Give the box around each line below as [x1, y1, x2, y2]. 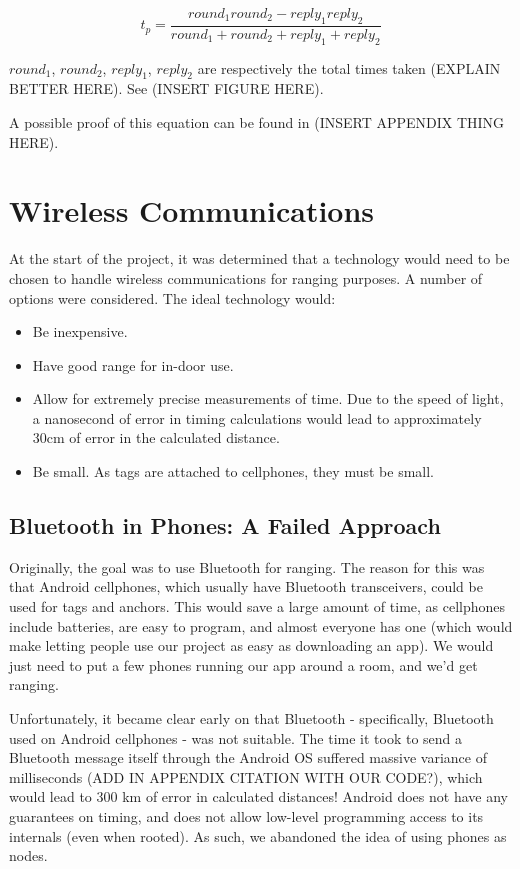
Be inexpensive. [32, 321, 128, 342]
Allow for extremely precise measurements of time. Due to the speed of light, [32, 388, 504, 409]
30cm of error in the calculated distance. [32, 427, 280, 448]
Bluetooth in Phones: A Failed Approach [9, 510, 441, 541]
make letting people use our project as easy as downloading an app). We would [9, 635, 494, 656]
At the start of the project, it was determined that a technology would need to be [9, 248, 510, 269]
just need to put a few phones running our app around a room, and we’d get [9, 654, 478, 675]
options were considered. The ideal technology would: [9, 287, 336, 308]
